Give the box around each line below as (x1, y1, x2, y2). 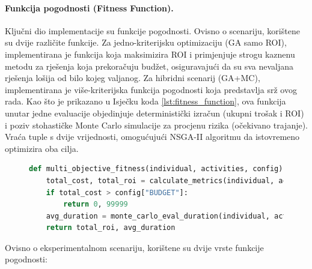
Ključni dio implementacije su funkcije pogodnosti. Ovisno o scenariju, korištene (5, 24, 300, 37)
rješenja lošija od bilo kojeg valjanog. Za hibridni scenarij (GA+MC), (5, 71, 260, 84)
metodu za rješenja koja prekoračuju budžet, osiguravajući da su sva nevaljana (5, 59, 293, 72)
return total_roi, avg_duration (46, 223, 176, 232)
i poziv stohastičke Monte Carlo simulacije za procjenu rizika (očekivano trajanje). (5, 118, 308, 131)
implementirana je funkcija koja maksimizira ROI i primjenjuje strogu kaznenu (5, 47, 295, 60)
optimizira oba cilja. (5, 142, 79, 154)
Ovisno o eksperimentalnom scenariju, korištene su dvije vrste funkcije (5, 241, 264, 253)
